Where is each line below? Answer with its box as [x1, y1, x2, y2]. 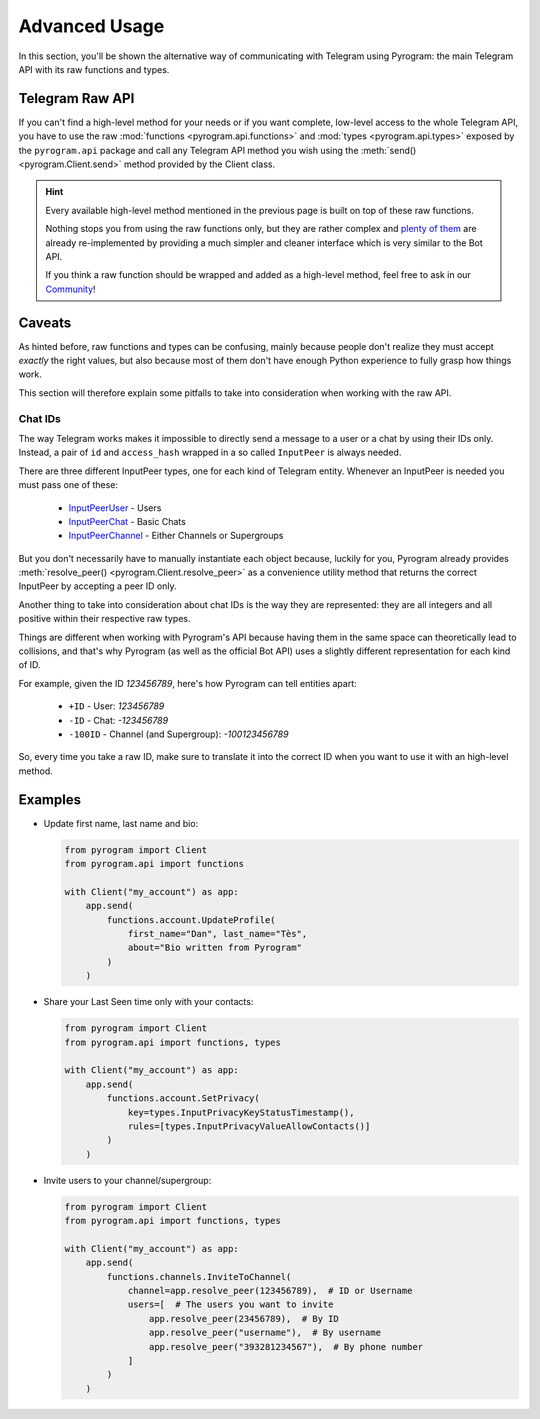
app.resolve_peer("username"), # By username [148, 1327, 382, 1339]
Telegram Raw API [18, 90, 135, 107]
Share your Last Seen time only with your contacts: [43, 996, 254, 1008]
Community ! [45, 283, 96, 295]
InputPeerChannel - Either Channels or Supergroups [68, 530, 284, 542]
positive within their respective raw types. [18, 613, 191, 625]
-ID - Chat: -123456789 [68, 714, 169, 726]
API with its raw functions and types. [18, 63, 170, 75]
